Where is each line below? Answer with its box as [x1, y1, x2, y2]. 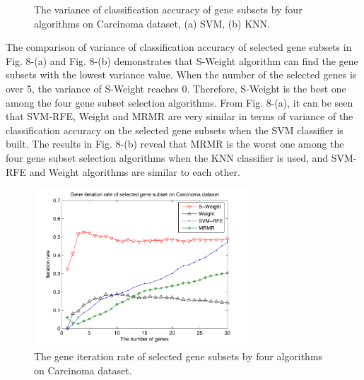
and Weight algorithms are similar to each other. [29, 164, 240, 179]
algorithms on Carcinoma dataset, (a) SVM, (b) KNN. [34, 16, 270, 30]
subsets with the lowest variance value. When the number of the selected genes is [6, 67, 357, 82]
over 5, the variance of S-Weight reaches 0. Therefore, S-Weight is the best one [6, 81, 346, 95]
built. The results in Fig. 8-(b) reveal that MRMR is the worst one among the [6, 136, 344, 151]
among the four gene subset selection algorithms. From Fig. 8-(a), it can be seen [6, 95, 353, 109]
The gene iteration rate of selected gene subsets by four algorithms [34, 348, 323, 363]
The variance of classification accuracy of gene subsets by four [34, 2, 303, 16]
